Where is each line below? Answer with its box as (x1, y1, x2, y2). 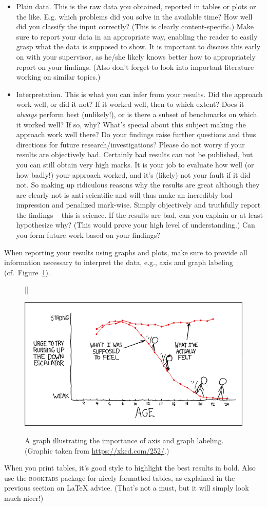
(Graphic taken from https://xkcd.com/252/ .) (25, 445, 169, 456)
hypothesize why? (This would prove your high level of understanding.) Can (16, 219, 255, 230)
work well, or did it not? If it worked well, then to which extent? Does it (16, 99, 244, 109)
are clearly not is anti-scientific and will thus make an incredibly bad (16, 189, 233, 200)
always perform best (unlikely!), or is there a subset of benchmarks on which (16, 108, 257, 119)
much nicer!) (4, 492, 44, 503)
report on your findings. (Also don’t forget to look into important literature (16, 61, 254, 72)
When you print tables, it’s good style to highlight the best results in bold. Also (4, 462, 256, 473)
